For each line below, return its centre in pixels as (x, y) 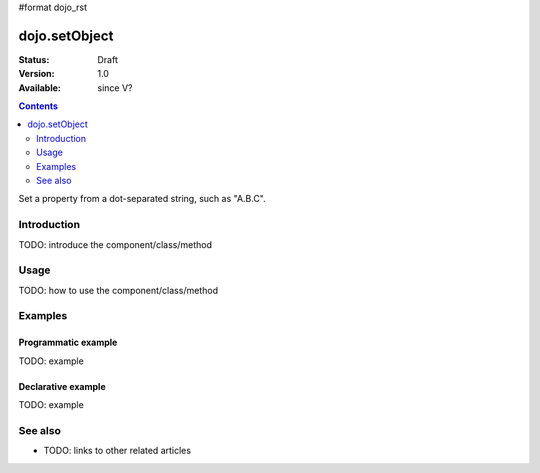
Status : (34, 59)
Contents (38, 106)
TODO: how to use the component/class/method (118, 290)
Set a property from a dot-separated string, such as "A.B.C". (142, 199)
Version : (36, 74)
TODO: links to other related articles (117, 451)
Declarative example (62, 386)
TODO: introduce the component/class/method (115, 244)
